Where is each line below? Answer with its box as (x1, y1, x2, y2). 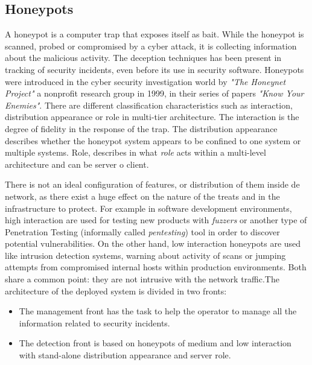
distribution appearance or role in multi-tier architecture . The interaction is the (5, 110, 299, 123)
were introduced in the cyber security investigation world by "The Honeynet (5, 75, 286, 87)
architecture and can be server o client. (5, 157, 149, 170)
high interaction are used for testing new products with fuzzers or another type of (5, 214, 307, 226)
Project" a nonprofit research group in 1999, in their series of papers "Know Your (5, 87, 304, 100)
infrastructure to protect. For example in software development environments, (5, 202, 292, 214)
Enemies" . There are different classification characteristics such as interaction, (5, 98, 293, 111)
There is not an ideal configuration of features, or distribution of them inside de (5, 178, 300, 191)
